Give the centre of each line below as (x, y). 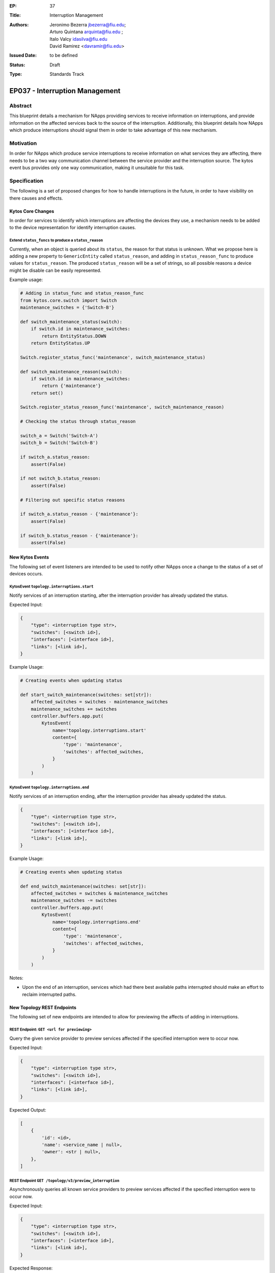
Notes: (16, 978)
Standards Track (67, 74)
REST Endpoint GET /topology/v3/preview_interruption (64, 1181)
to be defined (64, 56)
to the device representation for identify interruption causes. (73, 228)
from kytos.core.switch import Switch (68, 300)
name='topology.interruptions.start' (99, 730)
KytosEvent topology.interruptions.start (51, 587)
